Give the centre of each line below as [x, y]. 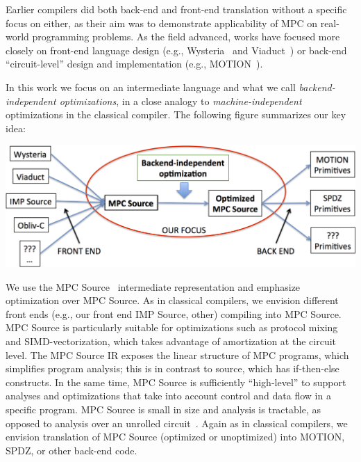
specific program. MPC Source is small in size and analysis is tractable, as [163, 409]
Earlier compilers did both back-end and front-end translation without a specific [176, 9]
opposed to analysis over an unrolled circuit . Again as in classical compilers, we [177, 423]
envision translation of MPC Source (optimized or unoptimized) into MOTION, [175, 437]
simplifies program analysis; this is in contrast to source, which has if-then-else [173, 368]
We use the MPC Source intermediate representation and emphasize [153, 286]
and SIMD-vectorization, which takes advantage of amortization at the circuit [171, 341]
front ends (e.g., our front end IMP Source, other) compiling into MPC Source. [174, 313]
